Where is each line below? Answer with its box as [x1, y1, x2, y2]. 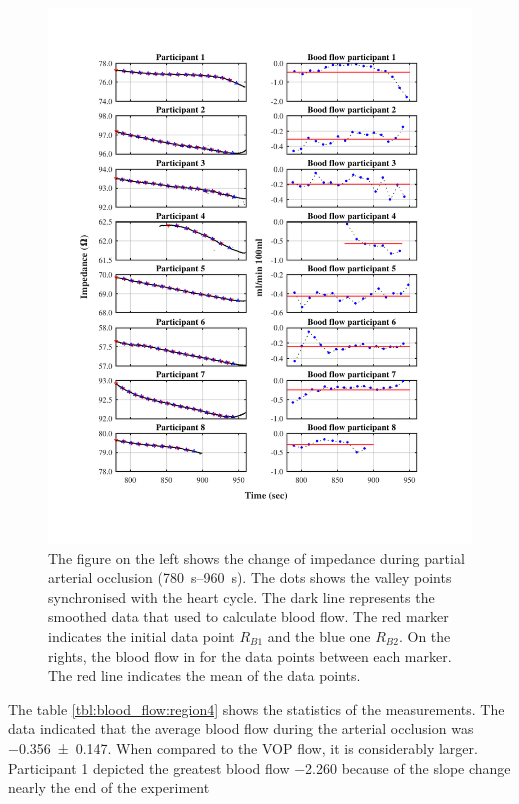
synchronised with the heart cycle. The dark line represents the [48, 586, 435, 607]
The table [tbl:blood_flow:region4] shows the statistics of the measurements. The [8, 698, 505, 719]
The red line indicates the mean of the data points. [48, 665, 361, 686]
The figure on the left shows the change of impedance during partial [48, 547, 465, 568]
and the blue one [267, 625, 371, 646]
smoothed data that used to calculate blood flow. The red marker [48, 606, 449, 627]
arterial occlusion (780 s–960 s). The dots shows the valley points [48, 567, 452, 588]
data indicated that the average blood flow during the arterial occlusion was [8, 718, 474, 739]
